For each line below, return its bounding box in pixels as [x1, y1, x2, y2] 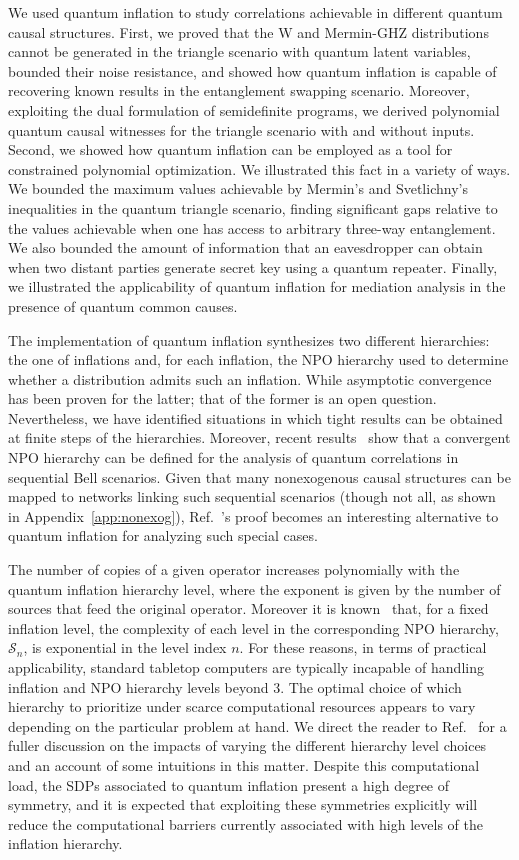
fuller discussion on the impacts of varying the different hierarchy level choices [8, 735, 487, 756]
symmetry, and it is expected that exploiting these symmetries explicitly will [8, 794, 478, 815]
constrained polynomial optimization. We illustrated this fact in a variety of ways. [8, 158, 511, 179]
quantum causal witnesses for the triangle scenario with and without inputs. [8, 119, 475, 140]
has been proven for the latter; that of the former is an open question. [8, 388, 437, 409]
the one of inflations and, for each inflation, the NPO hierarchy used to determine [8, 349, 509, 370]
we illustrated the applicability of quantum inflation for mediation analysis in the [8, 276, 506, 297]
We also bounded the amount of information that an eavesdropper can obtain [8, 237, 483, 258]
